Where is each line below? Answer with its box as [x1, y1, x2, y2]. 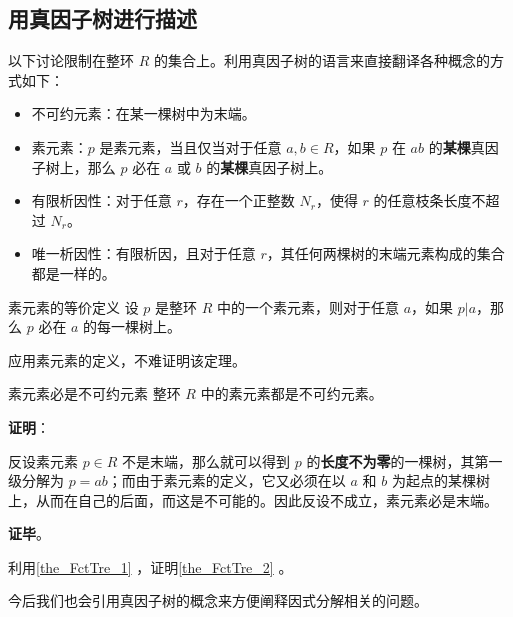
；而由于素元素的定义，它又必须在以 [107, 470, 346, 491]
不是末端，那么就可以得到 [122, 450, 291, 471]
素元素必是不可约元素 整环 [8, 383, 181, 404]
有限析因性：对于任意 [31, 190, 172, 211]
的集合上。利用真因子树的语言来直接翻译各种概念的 [153, 50, 490, 71]
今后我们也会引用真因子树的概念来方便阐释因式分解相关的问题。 [8, 590, 428, 611]
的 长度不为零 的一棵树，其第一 [306, 450, 503, 471]
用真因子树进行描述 [8, 3, 197, 34]
